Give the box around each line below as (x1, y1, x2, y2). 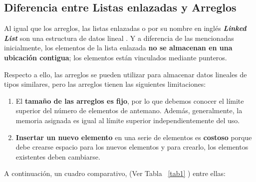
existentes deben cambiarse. (15, 151, 100, 162)
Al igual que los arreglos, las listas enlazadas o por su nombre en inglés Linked (4, 23, 247, 33)
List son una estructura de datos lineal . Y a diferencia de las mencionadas (4, 32, 234, 43)
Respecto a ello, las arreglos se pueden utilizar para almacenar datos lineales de (4, 69, 247, 79)
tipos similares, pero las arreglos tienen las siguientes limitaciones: (4, 79, 206, 89)
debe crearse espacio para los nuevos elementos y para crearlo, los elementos (15, 142, 249, 152)
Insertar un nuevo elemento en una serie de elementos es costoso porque (15, 132, 252, 142)
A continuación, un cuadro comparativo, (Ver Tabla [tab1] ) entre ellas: (4, 168, 226, 179)
